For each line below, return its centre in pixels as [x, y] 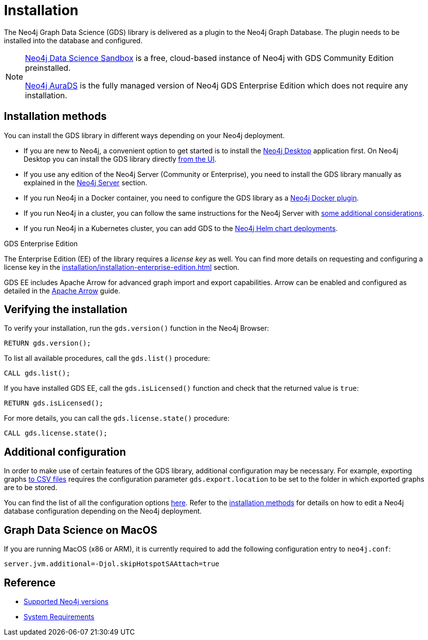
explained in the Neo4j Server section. [86, 182]
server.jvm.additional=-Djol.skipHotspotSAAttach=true [112, 564]
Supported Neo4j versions [66, 601]
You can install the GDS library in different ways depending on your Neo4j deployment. [144, 135]
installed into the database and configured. [73, 40]
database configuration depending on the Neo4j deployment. [103, 511]
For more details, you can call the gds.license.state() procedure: [117, 418]
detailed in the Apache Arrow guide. [62, 291]
